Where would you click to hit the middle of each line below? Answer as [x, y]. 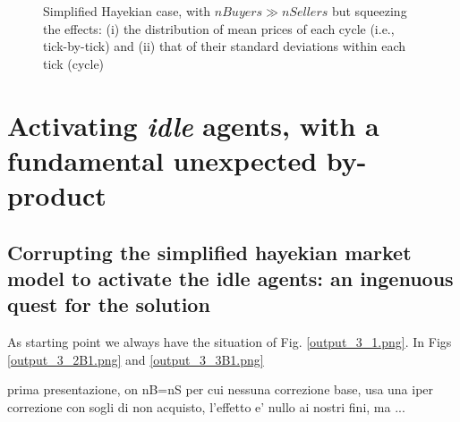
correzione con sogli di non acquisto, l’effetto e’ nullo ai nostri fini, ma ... [206, 406]
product [57, 194]
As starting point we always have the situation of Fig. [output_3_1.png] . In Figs [230, 342]
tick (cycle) [74, 63]
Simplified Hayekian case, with [127, 11]
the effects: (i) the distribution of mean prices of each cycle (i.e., [219, 28]
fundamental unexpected [162, 160]
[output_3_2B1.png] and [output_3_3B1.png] [136, 359]
